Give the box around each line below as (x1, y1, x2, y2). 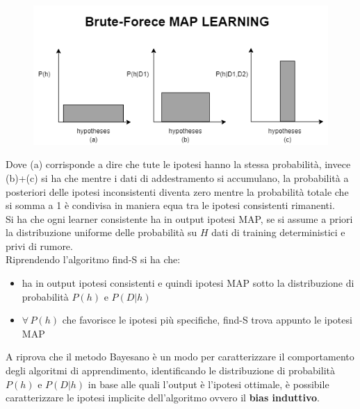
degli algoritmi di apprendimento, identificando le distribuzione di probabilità (6, 363, 335, 378)
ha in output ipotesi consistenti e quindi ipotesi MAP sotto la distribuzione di (22, 276, 354, 290)
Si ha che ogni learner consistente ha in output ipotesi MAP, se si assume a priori (6, 211, 353, 226)
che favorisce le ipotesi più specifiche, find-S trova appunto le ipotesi (62, 312, 352, 327)
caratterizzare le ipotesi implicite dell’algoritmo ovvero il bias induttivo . (6, 390, 320, 405)
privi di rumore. (6, 238, 73, 253)
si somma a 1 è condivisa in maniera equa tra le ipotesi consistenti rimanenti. (6, 198, 335, 212)
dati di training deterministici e (211, 225, 345, 240)
